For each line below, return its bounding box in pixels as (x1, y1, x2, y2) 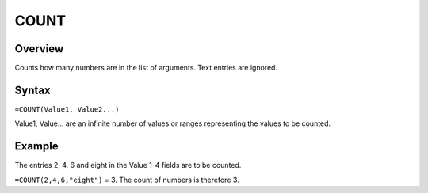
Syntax (14, 83, 51, 96)
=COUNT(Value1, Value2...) (14, 104, 120, 114)
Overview (14, 42, 64, 55)
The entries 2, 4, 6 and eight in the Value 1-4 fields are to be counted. (14, 161, 242, 170)
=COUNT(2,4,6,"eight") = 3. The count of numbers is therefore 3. (14, 175, 239, 184)
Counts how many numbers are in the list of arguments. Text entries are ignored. (14, 63, 277, 73)
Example (14, 139, 59, 153)
